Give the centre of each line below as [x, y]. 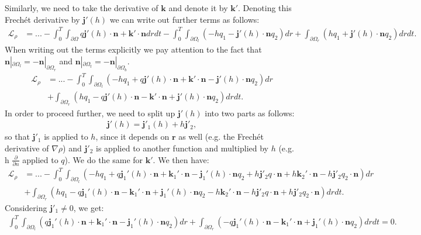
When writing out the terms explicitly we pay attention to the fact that [133, 49]
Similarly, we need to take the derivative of [82, 8]
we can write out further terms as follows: [184, 19]
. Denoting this [265, 8]
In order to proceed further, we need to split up [90, 113]
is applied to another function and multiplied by [182, 148]
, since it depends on [132, 136]
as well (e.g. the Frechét [221, 136]
